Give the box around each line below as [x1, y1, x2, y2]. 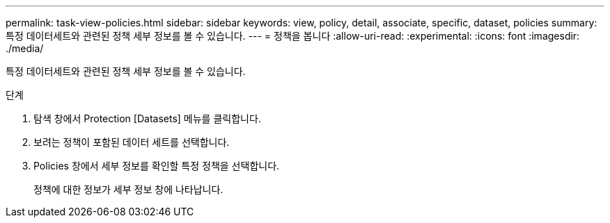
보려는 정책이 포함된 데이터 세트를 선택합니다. [33, 136, 230, 148]
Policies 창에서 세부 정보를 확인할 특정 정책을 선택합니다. [33, 160, 280, 172]
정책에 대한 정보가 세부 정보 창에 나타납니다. [33, 183, 224, 195]
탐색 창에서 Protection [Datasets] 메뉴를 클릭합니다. [33, 113, 261, 124]
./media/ [6, 42, 44, 54]
